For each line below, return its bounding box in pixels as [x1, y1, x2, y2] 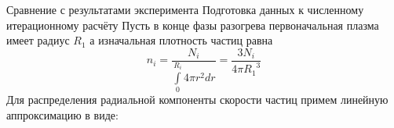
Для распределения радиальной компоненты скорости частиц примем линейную [6, 91, 389, 108]
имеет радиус [6, 32, 70, 48]
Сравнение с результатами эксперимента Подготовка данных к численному [6, 2, 364, 17]
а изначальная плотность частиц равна [89, 32, 273, 48]
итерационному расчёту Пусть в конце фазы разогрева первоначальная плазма [6, 16, 379, 33]
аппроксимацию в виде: [6, 107, 119, 123]
